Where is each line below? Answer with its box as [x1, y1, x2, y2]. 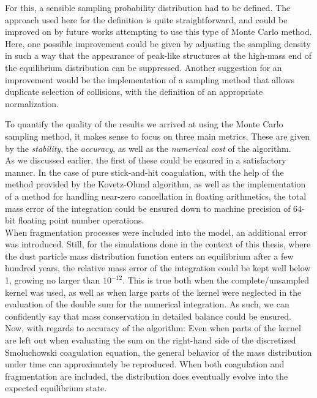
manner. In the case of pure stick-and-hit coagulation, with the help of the [5, 165, 284, 178]
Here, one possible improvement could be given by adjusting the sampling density [5, 37, 311, 50]
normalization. [5, 97, 59, 110]
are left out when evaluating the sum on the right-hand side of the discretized [5, 334, 296, 347]
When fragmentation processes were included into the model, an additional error [5, 225, 307, 238]
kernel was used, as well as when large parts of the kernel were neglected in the [5, 285, 302, 298]
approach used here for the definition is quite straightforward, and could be [5, 13, 288, 26]
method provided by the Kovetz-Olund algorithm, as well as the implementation [5, 178, 306, 190]
